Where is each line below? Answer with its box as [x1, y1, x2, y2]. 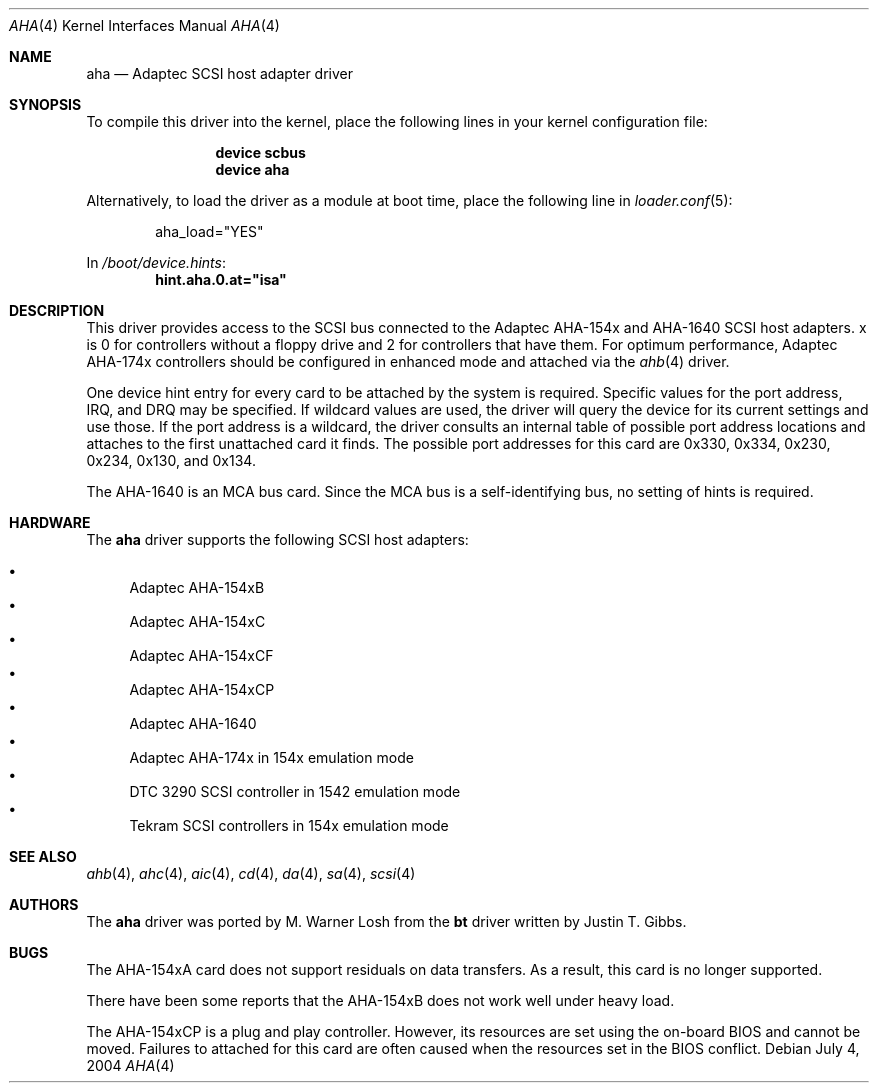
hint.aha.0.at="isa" [155, 271, 287, 288]
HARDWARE [9, 514, 91, 531]
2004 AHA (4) [86, 1057, 175, 1074]
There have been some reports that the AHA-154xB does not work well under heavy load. [86, 992, 675, 1009]
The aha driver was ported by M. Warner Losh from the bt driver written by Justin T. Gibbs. [86, 913, 687, 930]
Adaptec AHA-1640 [129, 715, 257, 732]
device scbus [215, 144, 306, 161]
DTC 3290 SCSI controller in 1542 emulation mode [129, 783, 461, 800]
